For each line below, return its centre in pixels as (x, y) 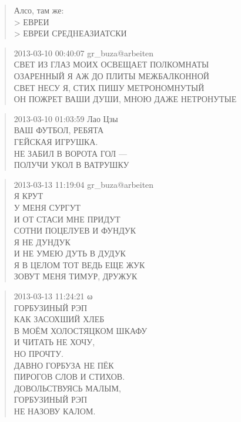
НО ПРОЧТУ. (39, 354)
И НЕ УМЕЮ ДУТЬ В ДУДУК (70, 253)
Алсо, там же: (39, 10)
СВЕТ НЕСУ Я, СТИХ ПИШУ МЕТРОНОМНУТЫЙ (109, 87)
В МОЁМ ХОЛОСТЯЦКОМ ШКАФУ (81, 330)
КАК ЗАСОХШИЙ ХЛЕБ (59, 319)
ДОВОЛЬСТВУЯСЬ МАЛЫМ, (67, 388)
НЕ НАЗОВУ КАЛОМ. (55, 411)
